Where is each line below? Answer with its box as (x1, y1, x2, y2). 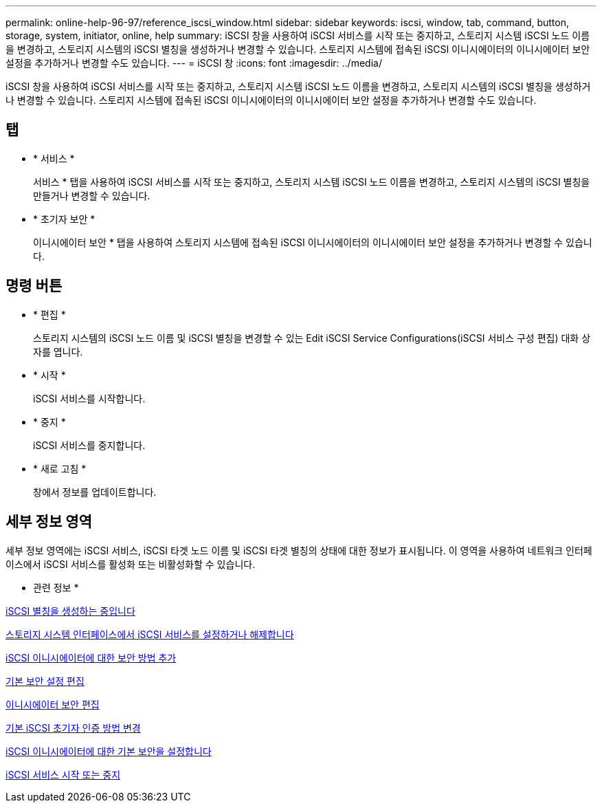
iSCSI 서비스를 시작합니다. (33, 392, 146, 404)
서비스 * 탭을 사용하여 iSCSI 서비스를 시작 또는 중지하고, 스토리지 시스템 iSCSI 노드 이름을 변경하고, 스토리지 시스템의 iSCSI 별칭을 (33, 175, 590, 188)
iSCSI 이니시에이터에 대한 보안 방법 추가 (5, 651, 177, 664)
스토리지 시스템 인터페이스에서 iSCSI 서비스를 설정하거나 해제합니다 (5, 628, 294, 640)
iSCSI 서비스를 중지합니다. (33, 439, 146, 451)
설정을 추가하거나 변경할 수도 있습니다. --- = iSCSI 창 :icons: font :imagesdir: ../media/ (5, 57, 382, 69)
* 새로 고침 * (33, 462, 87, 474)
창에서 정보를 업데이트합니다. (33, 485, 157, 498)
